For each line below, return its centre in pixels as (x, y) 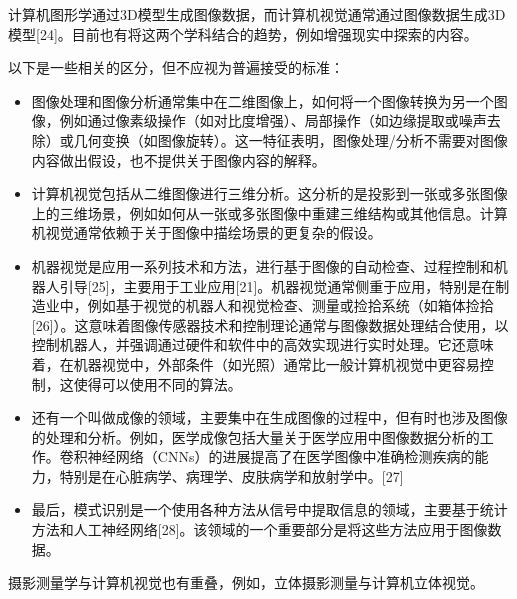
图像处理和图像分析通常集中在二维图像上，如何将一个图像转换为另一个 (262, 100)
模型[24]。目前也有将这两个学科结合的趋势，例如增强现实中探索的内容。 (243, 33)
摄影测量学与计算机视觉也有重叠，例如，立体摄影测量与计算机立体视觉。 (246, 582)
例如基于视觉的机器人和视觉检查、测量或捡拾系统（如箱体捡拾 (290, 305)
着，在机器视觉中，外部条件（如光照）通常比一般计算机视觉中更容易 (255, 363)
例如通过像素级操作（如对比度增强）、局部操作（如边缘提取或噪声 (273, 120)
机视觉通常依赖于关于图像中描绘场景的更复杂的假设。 (206, 232)
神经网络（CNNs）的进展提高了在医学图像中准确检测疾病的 (281, 456)
